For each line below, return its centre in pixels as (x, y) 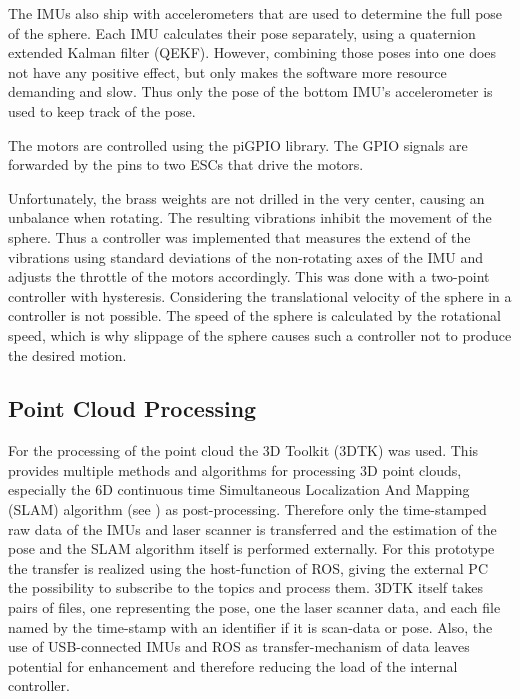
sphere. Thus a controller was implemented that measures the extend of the (239, 236)
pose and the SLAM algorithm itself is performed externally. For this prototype (251, 548)
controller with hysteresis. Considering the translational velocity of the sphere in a (260, 295)
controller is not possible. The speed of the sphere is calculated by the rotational (254, 315)
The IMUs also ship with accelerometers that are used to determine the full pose (255, 13)
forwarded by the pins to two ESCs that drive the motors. (186, 164)
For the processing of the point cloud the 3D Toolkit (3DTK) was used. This (243, 450)
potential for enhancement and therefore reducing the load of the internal (233, 665)
